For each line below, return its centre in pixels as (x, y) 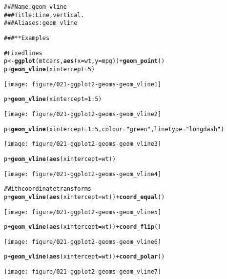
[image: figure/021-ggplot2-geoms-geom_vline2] (83, 114)
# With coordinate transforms (48, 189)
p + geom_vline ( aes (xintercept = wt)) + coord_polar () (84, 257)
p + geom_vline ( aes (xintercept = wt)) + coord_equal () (84, 197)
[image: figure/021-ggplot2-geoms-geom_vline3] (83, 144)
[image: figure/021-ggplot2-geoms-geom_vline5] (83, 212)
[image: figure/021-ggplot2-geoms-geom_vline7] (83, 272)
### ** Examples (27, 38)
